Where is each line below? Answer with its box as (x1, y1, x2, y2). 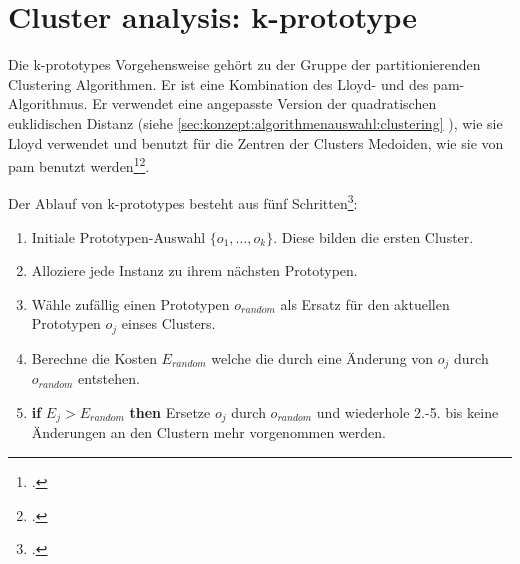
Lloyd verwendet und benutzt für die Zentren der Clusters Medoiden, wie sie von (8, 132, 504, 153)
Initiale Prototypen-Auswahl (31, 226, 206, 247)
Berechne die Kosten (31, 347, 157, 368)
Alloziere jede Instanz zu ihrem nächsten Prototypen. (31, 260, 358, 281)
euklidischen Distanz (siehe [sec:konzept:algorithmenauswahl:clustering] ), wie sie (8, 112, 503, 133)
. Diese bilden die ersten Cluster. (273, 226, 474, 247)
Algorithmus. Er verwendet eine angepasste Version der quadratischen (8, 93, 437, 114)
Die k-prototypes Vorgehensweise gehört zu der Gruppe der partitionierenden (8, 54, 481, 75)
